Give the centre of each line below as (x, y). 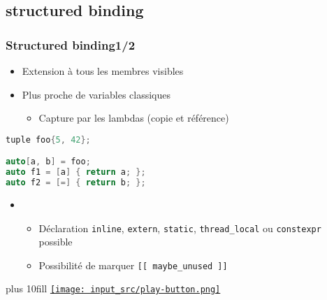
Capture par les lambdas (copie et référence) (134, 118)
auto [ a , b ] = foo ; (48, 162)
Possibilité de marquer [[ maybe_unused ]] (133, 265)
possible (56, 242)
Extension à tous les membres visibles (103, 71)
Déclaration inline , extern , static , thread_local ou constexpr (180, 228)
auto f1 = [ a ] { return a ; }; (76, 172)
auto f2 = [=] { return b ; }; (76, 183)
